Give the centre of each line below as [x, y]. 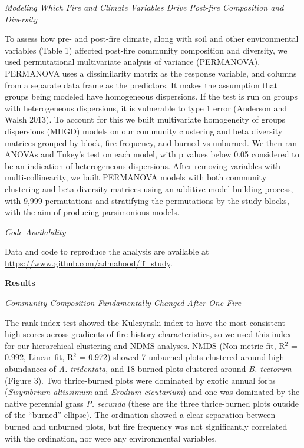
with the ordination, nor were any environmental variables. [111, 438]
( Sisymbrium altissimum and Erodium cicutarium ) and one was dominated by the [152, 392]
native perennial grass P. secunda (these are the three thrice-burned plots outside [152, 403]
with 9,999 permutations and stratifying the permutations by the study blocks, [147, 200]
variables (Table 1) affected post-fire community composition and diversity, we [146, 50]
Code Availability [35, 231]
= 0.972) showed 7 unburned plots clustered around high [182, 357]
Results [20, 283]
